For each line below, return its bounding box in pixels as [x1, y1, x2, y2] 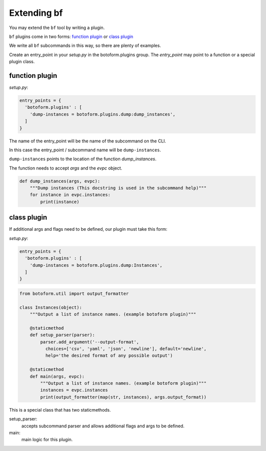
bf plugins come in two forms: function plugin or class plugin [9, 34, 133, 39]
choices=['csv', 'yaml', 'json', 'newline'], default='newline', [45, 346, 207, 352]
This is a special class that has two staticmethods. [9, 407, 111, 413]
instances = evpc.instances [40, 387, 108, 393]
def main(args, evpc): [30, 374, 85, 379]
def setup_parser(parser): [30, 332, 96, 338]
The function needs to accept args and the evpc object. [9, 165, 123, 171]
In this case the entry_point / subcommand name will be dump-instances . [9, 147, 161, 153]
